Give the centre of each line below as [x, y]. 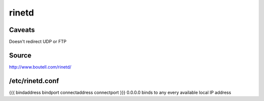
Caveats [22, 30]
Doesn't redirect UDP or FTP [38, 42]
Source [20, 55]
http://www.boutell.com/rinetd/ [40, 67]
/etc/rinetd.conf [34, 81]
